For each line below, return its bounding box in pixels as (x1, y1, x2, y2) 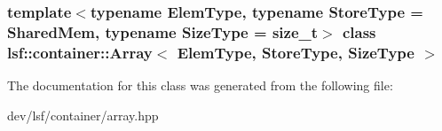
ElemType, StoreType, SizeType (177, 41, 414, 63)
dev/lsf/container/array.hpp (7, 105, 159, 124)
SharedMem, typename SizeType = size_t (7, 20, 319, 42)
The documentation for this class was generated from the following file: (7, 76, 393, 95)
